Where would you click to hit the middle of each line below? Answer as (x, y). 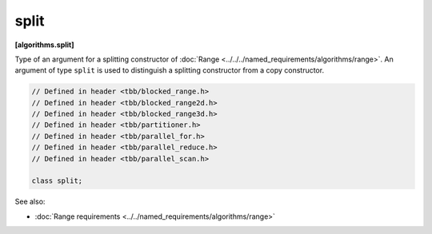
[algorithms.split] (45, 45)
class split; (57, 181)
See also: (30, 202)
